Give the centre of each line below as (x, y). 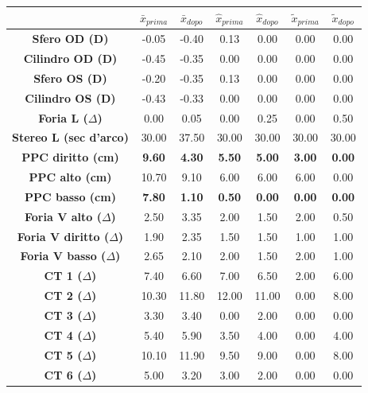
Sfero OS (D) (70, 78)
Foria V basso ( (63, 256)
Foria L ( (63, 117)
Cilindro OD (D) (70, 58)
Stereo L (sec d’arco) (70, 137)
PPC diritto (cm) (70, 157)
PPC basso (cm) (70, 196)
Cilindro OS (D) (70, 97)
